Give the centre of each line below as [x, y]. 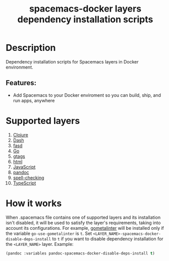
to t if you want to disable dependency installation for [108, 239]
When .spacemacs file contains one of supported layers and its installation [83, 217]
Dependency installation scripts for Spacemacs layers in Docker [72, 61]
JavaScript [24, 167]
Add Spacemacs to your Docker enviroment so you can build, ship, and [87, 95]
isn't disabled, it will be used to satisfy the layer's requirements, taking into [83, 223]
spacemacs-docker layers [85, 9]
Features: [21, 83]
